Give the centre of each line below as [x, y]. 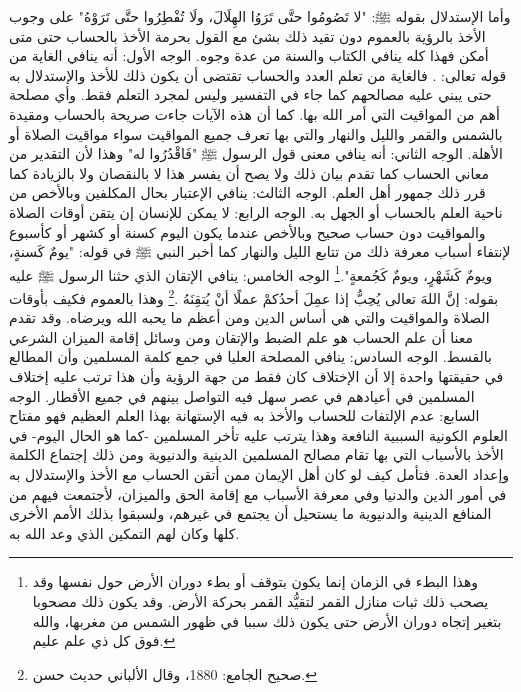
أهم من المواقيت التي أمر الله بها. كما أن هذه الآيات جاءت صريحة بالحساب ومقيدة [254, 113]
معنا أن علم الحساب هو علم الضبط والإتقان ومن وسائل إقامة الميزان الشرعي [241, 336]
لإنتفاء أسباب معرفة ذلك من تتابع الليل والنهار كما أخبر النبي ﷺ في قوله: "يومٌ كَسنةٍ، [260, 251]
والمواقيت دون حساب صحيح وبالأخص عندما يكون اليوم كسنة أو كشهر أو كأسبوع [247, 231]
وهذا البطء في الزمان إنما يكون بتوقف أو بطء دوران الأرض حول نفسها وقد [255, 581]
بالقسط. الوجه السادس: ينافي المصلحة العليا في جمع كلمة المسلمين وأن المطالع [250, 356]
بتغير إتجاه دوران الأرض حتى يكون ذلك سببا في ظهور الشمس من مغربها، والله [267, 620]
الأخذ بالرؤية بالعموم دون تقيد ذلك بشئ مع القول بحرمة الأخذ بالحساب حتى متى [247, 35]
